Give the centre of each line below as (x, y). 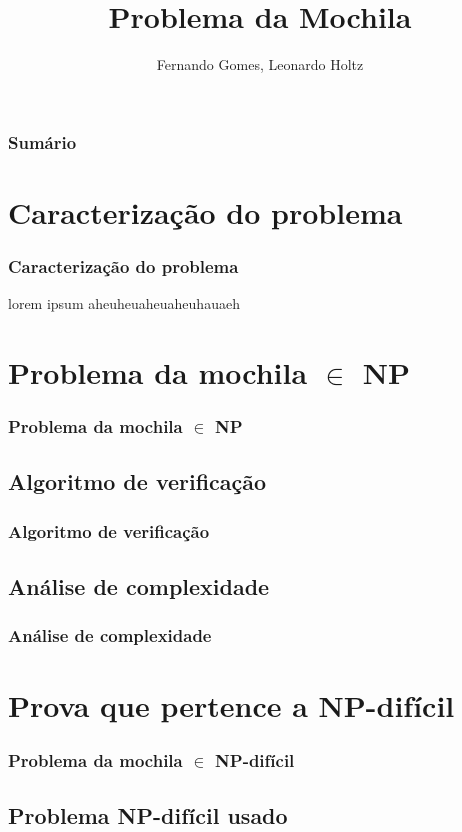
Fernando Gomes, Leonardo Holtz (260, 64)
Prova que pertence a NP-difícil (231, 705)
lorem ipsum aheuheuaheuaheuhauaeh (124, 303)
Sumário (42, 141)
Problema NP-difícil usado (148, 814)
